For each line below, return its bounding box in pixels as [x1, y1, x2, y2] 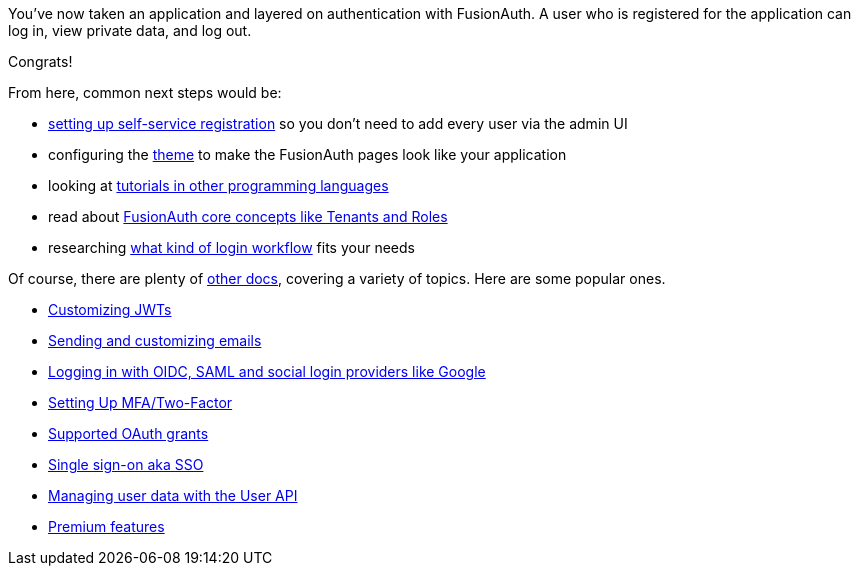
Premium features [48, 518, 165, 535]
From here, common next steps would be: [8, 84, 282, 101]
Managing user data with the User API [48, 487, 298, 504]
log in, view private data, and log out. [8, 22, 252, 39]
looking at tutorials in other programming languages [48, 177, 389, 194]
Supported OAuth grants [48, 425, 209, 442]
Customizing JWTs [48, 301, 172, 318]
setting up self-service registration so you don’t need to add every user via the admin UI [48, 115, 628, 132]
